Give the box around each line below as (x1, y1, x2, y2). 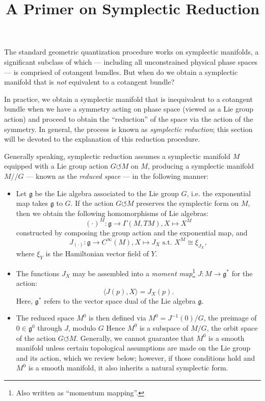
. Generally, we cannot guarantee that (76, 332, 194, 343)
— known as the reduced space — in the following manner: (26, 170, 208, 181)
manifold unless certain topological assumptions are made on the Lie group (16, 342, 251, 353)
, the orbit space (206, 322, 258, 333)
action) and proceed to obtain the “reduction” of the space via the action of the (4, 113, 253, 124)
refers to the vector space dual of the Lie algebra (44, 295, 196, 306)
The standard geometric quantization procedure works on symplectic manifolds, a (4, 46, 259, 57)
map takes (16, 198, 48, 208)
